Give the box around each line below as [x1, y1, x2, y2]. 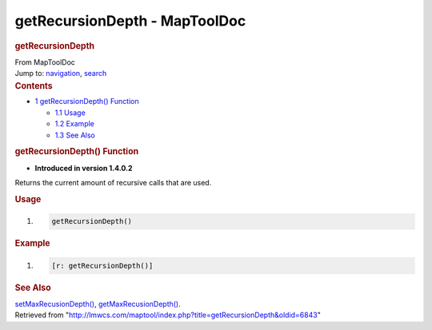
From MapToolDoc [14, 57, 76, 67]
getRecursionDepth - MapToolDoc [14, 12, 246, 30]
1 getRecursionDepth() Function [34, 97, 139, 106]
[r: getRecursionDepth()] [51, 260, 154, 270]
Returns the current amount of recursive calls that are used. [14, 178, 212, 188]
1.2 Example [54, 119, 95, 129]
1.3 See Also [54, 130, 96, 140]
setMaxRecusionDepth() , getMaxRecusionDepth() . [14, 300, 181, 309]
